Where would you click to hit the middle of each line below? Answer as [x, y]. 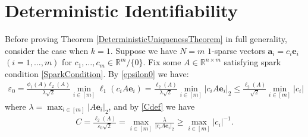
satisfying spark [252, 62]
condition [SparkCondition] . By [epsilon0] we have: [97, 73]
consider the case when [47, 50]
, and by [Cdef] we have [152, 106]
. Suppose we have [144, 50]
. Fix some [162, 62]
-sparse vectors [238, 50]
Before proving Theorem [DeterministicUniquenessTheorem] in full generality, [146, 39]
